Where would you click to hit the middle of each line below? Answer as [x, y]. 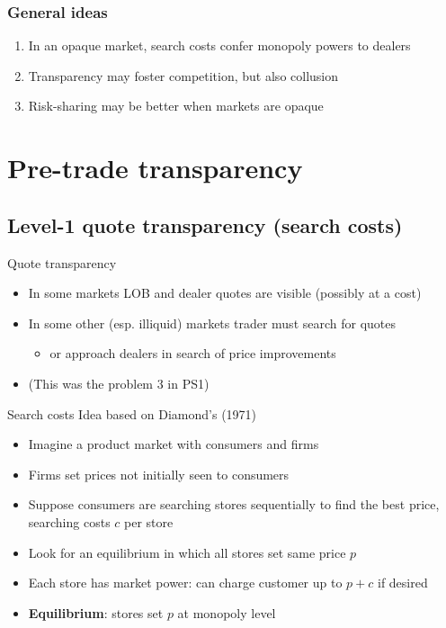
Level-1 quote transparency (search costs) [205, 224]
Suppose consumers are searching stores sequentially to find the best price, [234, 504]
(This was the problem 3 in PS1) [119, 383]
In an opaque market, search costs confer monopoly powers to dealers [219, 45]
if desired [402, 583]
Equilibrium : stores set [96, 612]
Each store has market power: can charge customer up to [185, 583]
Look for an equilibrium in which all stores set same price [187, 552]
